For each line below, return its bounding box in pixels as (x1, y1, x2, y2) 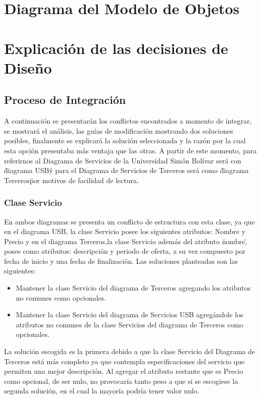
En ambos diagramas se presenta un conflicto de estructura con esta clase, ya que (4, 216, 255, 226)
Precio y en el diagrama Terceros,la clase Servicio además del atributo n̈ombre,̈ (4, 236, 247, 246)
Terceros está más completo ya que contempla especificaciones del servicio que (4, 356, 245, 366)
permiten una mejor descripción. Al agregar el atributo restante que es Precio (4, 366, 243, 376)
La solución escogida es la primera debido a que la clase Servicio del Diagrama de (4, 346, 255, 357)
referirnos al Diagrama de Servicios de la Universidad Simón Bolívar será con (4, 155, 241, 165)
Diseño (4, 57, 52, 78)
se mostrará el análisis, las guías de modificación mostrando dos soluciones (4, 125, 233, 136)
